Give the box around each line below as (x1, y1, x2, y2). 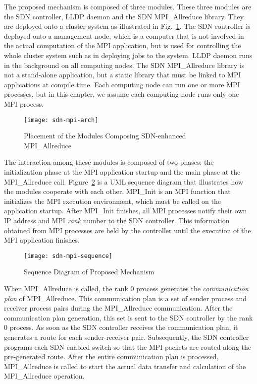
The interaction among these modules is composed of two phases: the (4, 157, 214, 167)
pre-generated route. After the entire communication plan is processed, (4, 351, 219, 362)
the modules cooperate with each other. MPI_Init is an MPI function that (4, 186, 231, 196)
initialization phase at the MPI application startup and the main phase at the (4, 166, 241, 177)
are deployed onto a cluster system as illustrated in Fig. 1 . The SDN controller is (4, 21, 251, 31)
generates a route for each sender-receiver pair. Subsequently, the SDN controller (4, 331, 249, 342)
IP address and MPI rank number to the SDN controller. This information (4, 215, 230, 225)
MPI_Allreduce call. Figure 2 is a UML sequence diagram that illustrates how (4, 176, 243, 187)
